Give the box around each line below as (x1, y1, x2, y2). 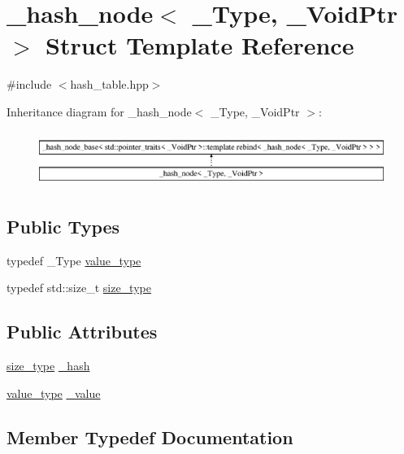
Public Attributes (7, 319, 158, 344)
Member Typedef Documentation (7, 424, 293, 449)
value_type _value (7, 384, 101, 401)
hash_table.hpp (70, 76, 149, 93)
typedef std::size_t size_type (7, 279, 151, 296)
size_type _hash (7, 357, 90, 374)
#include (7, 76, 52, 93)
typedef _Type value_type (7, 251, 141, 268)
